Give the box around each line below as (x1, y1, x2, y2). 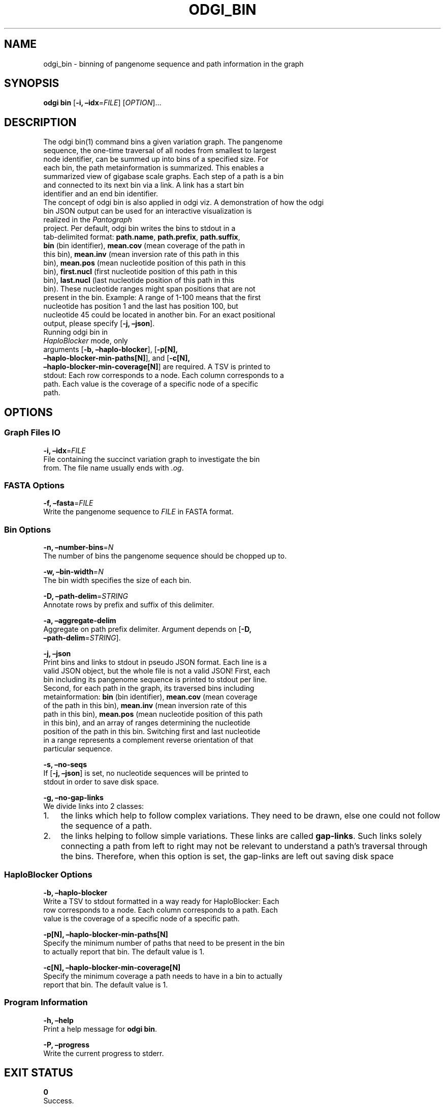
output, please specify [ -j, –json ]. (43, 319, 155, 328)
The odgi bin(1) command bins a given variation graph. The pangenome (43, 137, 283, 147)
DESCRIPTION (4, 115, 77, 129)
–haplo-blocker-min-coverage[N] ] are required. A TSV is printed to (43, 362, 271, 371)
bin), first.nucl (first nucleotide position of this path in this (43, 267, 237, 276)
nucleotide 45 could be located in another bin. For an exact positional (43, 310, 275, 319)
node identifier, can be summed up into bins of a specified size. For (43, 155, 269, 164)
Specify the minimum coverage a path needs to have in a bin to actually (43, 971, 282, 980)
